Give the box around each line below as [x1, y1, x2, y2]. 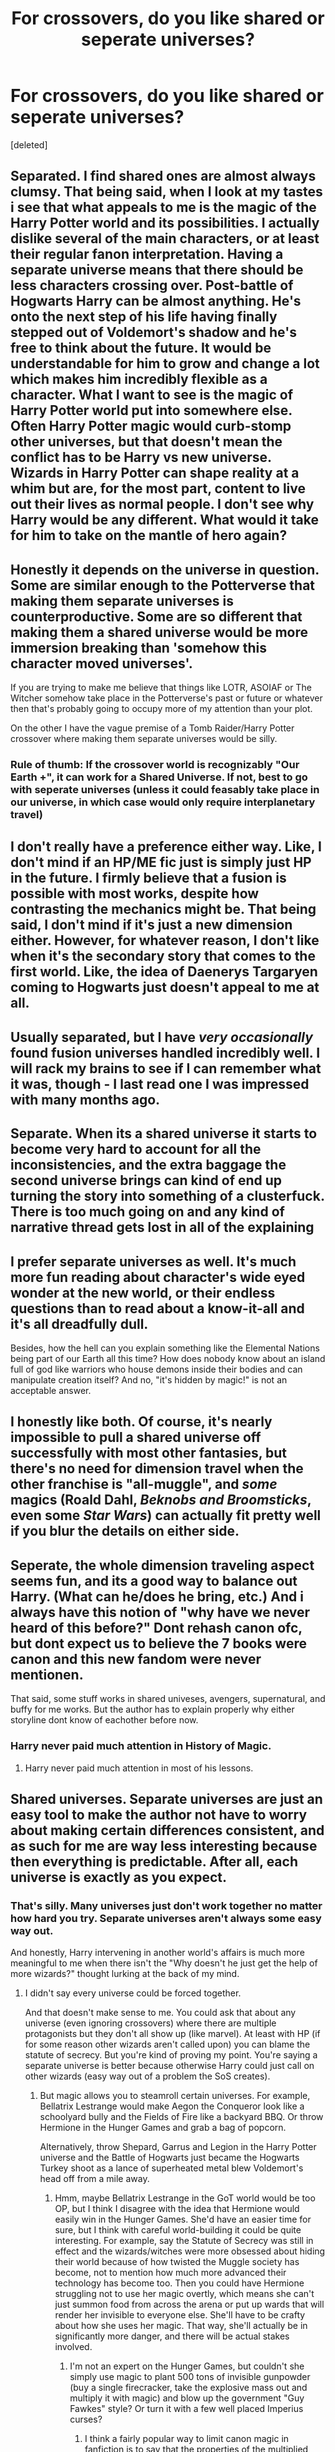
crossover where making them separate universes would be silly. [10, 733, 278, 745]
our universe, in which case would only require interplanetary [10, 795, 316, 809]
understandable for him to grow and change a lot [10, 355, 320, 372]
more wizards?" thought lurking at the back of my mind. [10, 1968, 240, 1980]
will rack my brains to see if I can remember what [10, 1060, 322, 1077]
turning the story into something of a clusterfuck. [10, 1188, 325, 1205]
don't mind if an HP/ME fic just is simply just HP [10, 854, 312, 871]
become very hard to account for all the [10, 1141, 262, 1158]
